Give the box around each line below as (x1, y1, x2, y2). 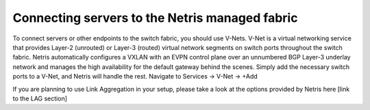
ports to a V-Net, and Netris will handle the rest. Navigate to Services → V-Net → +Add (12, 72, 258, 81)
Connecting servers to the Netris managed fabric (12, 10, 298, 25)
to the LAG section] (12, 94, 68, 102)
